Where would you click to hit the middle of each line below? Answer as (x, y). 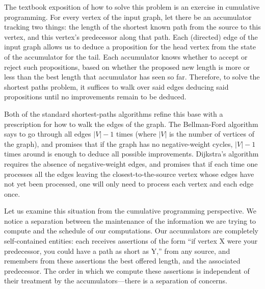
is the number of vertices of (211, 134)
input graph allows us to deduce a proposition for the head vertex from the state (130, 47)
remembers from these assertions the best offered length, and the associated (122, 261)
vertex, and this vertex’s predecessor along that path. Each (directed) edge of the (131, 36)
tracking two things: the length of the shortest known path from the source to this (132, 27)
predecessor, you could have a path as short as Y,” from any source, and (117, 251)
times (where (136, 134)
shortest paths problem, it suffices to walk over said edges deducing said (116, 86)
